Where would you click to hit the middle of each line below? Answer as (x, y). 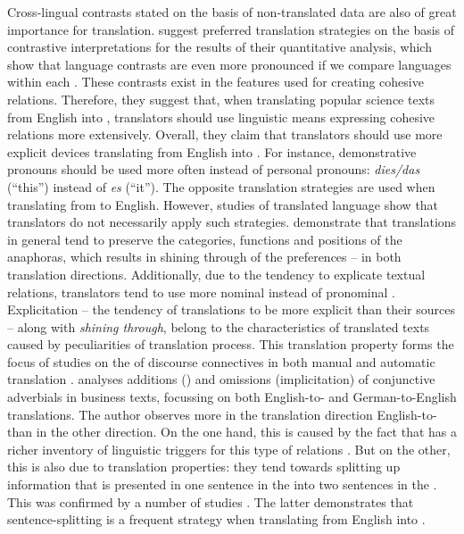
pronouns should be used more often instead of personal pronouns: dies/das (214, 169)
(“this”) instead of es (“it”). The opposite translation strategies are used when (221, 186)
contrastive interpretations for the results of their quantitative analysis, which (220, 47)
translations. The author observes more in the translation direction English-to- (222, 414)
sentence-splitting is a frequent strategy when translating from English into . (216, 519)
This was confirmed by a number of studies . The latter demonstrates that (211, 501)
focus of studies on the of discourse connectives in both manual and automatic (221, 361)
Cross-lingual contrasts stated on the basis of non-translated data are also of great (232, 12)
